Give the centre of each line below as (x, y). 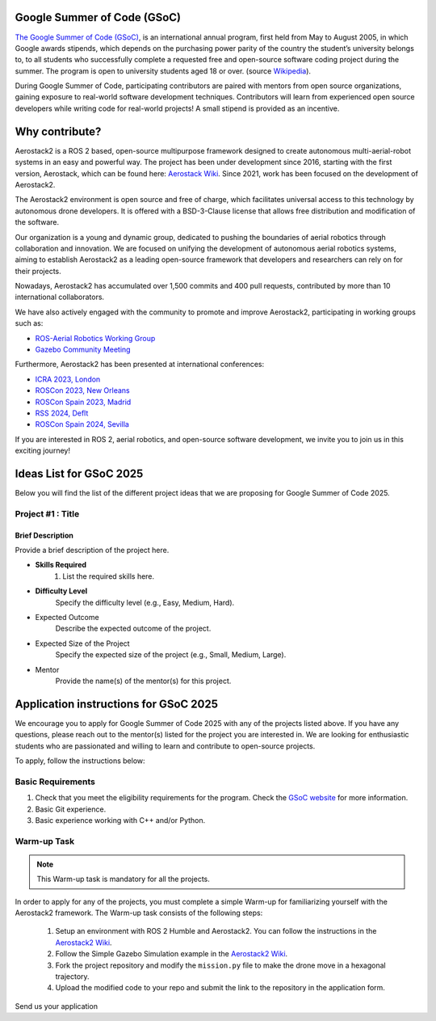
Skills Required (61, 565)
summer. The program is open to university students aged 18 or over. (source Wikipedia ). (163, 71)
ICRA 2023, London (68, 379)
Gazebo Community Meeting (83, 350)
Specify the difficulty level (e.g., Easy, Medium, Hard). (145, 602)
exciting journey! (42, 451)
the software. (37, 222)
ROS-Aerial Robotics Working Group (95, 338)
